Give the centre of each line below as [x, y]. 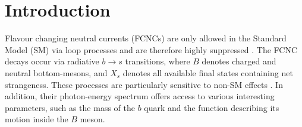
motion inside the [37, 119]
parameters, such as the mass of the [70, 107]
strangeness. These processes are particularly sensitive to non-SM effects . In [144, 84]
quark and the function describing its [212, 107]
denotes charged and [239, 61]
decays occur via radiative [52, 61]
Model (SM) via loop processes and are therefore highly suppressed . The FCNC [151, 49]
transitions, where [158, 61]
